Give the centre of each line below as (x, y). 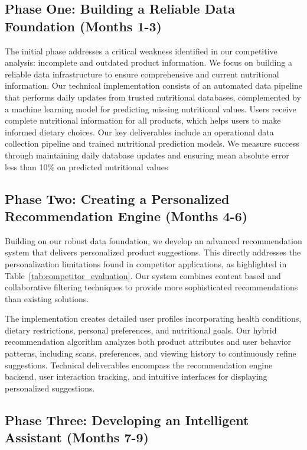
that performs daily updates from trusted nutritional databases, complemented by (153, 97)
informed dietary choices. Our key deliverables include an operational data (139, 132)
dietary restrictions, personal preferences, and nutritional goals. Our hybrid (141, 330)
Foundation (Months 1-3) (83, 26)
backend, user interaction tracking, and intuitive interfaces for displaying (136, 376)
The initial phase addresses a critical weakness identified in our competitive (141, 51)
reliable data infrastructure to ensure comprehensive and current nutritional (142, 74)
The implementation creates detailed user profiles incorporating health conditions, (153, 318)
